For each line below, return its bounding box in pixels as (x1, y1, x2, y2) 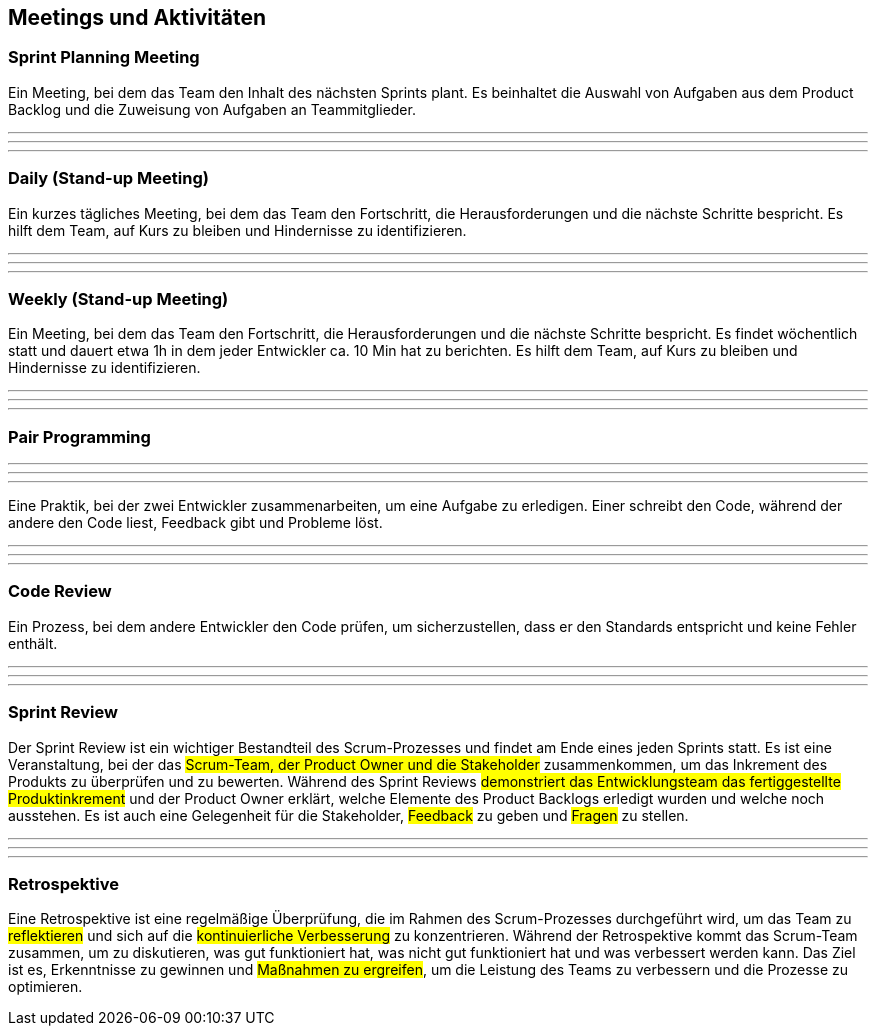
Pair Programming (8, 426, 151, 447)
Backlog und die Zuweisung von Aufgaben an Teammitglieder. (8, 100, 416, 118)
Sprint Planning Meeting (8, 47, 200, 68)
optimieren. (8, 978, 83, 996)
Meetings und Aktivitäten (8, 5, 266, 30)
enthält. (8, 634, 58, 652)
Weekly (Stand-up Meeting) (8, 288, 229, 309)
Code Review (8, 581, 112, 602)
